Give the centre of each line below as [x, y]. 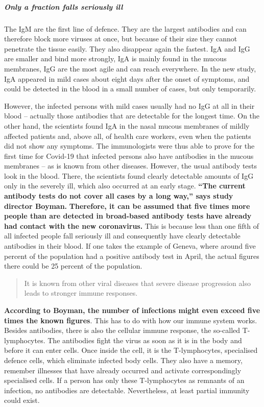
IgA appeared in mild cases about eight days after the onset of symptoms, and [127, 78]
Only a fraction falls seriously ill [64, 6]
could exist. [22, 400]
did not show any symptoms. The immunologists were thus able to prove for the [129, 146]
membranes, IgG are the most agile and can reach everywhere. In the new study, [130, 68]
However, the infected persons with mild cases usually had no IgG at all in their [129, 105]
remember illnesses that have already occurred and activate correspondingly [123, 370]
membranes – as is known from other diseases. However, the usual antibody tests [131, 166]
